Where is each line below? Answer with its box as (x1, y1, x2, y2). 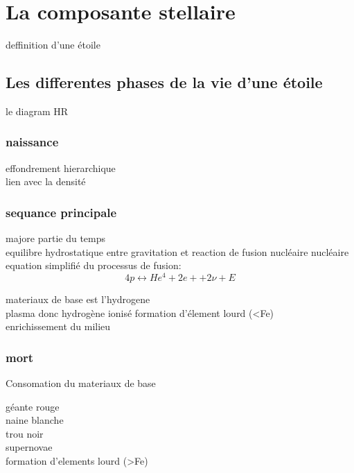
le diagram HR (6, 103, 69, 118)
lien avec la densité (6, 174, 86, 189)
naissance (6, 133, 59, 150)
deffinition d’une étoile (6, 37, 100, 52)
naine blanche (6, 413, 64, 427)
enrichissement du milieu (6, 319, 111, 334)
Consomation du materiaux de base (6, 376, 156, 390)
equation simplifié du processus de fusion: (6, 258, 182, 273)
